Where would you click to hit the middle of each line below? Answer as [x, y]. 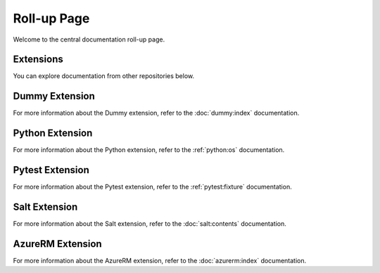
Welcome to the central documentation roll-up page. [89, 39]
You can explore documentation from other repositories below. [104, 76]
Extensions [38, 59]
